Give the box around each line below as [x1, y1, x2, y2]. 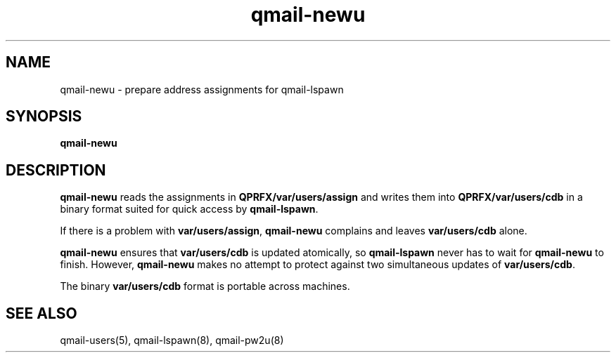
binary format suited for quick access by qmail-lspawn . [60, 203, 319, 216]
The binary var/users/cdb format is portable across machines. [60, 280, 350, 293]
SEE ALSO [6, 304, 77, 322]
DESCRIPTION [6, 161, 106, 179]
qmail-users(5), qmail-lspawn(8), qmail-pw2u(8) [60, 334, 284, 347]
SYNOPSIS [6, 107, 82, 126]
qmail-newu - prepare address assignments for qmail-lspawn [60, 83, 344, 95]
